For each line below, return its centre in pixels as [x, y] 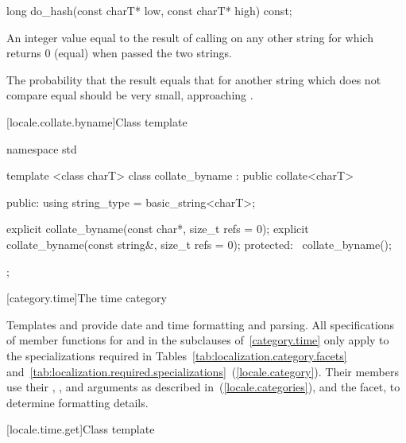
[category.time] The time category [87, 298]
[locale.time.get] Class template [81, 429]
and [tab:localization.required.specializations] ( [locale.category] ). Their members [203, 371]
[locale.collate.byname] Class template [97, 121]
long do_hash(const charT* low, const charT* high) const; [149, 10]
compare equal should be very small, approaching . [130, 95]
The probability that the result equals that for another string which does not [194, 79]
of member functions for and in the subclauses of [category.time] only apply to [198, 340]
